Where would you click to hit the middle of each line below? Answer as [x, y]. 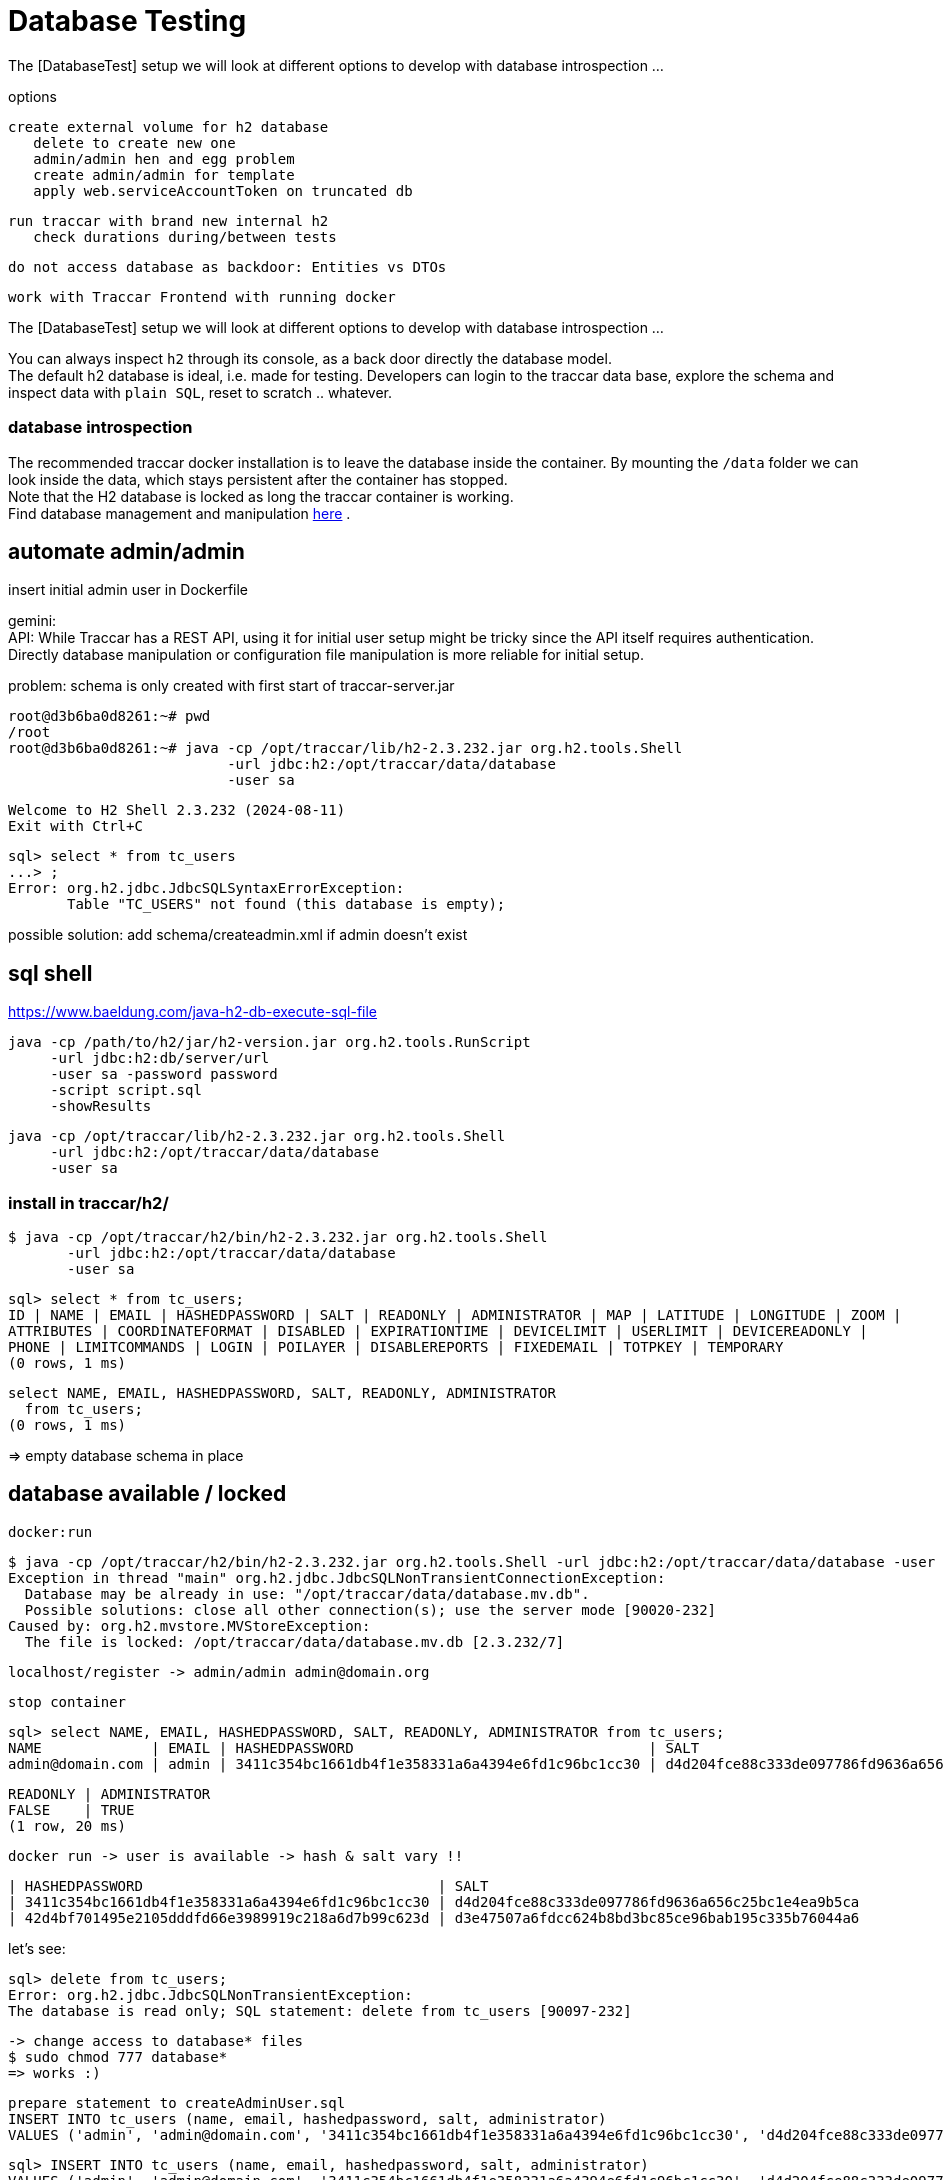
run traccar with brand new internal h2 [168, 220]
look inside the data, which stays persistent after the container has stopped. [258, 479]
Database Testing [127, 21]
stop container [67, 1701]
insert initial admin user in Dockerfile [128, 590]
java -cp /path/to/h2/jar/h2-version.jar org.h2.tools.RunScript [269, 1042]
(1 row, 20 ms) [67, 1825]
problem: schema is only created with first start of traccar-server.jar [231, 686]
